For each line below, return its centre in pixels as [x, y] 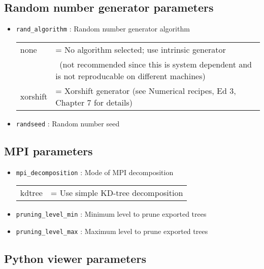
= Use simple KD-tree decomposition [117, 193]
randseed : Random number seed [68, 123]
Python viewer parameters [75, 259]
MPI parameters [48, 150]
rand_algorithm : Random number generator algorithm [103, 29]
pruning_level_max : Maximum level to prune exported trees [112, 231]
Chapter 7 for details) [94, 102]
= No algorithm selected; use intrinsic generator [141, 49]
